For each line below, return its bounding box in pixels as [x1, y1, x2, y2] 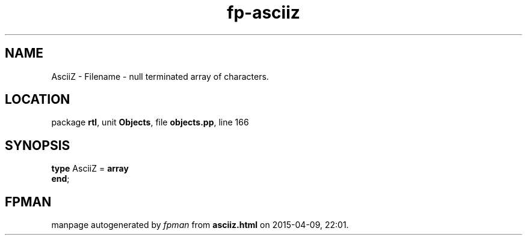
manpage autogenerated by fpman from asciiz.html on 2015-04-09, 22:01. [51, 220, 349, 230]
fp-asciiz [227, 2, 300, 23]
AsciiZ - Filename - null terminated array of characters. [51, 71, 269, 82]
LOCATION [5, 92, 70, 107]
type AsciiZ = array [51, 163, 129, 174]
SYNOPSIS [5, 137, 70, 153]
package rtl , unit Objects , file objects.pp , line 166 [51, 117, 249, 128]
